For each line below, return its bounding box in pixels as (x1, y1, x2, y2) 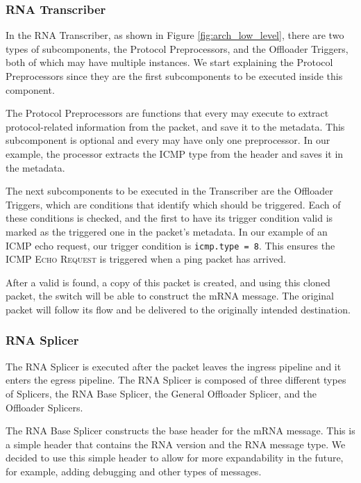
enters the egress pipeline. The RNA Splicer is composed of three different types (6, 373, 346, 387)
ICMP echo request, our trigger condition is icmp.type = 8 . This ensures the (6, 238, 335, 252)
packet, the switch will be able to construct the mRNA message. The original (6, 288, 335, 303)
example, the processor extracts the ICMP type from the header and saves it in (6, 146, 344, 161)
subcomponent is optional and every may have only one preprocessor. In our (6, 133, 330, 147)
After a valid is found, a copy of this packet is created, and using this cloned (6, 275, 330, 289)
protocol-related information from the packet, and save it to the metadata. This (6, 119, 345, 133)
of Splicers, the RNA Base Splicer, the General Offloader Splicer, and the (6, 386, 317, 400)
